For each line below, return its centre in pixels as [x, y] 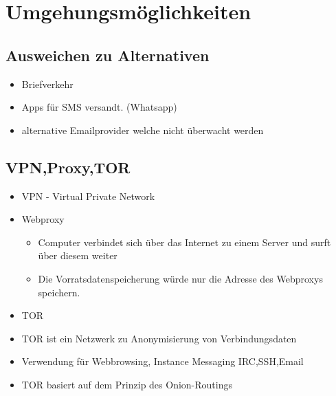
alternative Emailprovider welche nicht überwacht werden [143, 130]
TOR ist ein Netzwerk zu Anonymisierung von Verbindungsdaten [159, 338]
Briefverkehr [47, 84]
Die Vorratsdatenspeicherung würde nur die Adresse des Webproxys [180, 278]
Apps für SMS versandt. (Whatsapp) [99, 107]
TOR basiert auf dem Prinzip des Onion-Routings [127, 384]
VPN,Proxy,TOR [68, 167]
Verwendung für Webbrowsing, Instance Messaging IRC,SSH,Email [163, 361]
